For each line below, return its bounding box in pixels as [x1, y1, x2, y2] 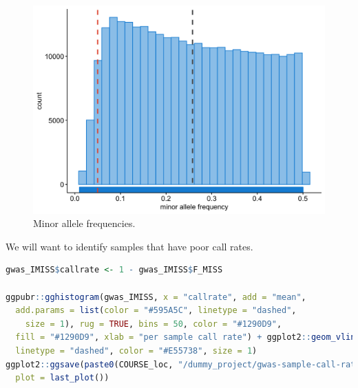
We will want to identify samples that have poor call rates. [6, 239, 253, 253]
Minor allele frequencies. [33, 216, 136, 230]
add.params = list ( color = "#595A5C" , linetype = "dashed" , [15, 305, 297, 316]
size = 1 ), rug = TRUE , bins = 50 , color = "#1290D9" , [25, 319, 282, 329]
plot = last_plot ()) [15, 373, 109, 383]
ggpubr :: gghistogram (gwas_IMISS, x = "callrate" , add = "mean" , [6, 292, 306, 302]
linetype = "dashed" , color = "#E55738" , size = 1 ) [15, 346, 257, 356]
